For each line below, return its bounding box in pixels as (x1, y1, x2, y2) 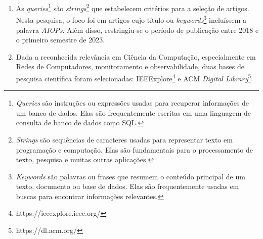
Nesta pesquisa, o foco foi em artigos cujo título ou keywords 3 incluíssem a (16, 13, 247, 25)
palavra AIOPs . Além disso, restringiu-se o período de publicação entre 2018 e (16, 24, 259, 35)
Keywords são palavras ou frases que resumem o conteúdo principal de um (16, 171, 245, 181)
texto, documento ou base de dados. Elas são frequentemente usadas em (16, 181, 239, 192)
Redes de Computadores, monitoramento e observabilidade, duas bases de (16, 61, 244, 72)
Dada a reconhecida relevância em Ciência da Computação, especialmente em (16, 51, 256, 62)
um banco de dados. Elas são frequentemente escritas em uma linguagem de (16, 107, 251, 118)
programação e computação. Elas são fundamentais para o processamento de (16, 144, 253, 155)
